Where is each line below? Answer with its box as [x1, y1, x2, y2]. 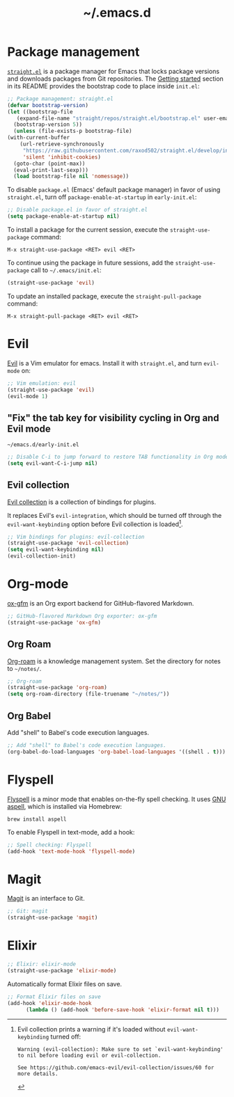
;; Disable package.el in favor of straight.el [7, 207, 148, 214]
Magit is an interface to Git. [7, 894, 85, 903]
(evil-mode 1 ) [7, 393, 49, 400]
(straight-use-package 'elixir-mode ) [7, 967, 117, 974]
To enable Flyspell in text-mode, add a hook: [7, 828, 135, 836]
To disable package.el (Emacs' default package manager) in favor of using [7, 186, 221, 194]
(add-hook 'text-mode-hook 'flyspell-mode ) [7, 848, 136, 855]
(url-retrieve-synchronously [19, 141, 104, 148]
